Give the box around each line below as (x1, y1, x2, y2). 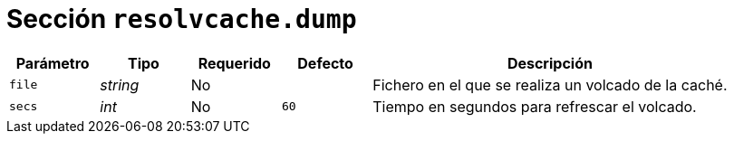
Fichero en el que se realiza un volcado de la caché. (372, 75, 728, 94)
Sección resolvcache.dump (6, 4, 357, 34)
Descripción (507, 53, 593, 72)
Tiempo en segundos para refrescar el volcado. (372, 97, 697, 116)
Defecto (297, 53, 353, 72)
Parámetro (15, 53, 90, 72)
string (100, 75, 140, 94)
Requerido (198, 53, 271, 72)
